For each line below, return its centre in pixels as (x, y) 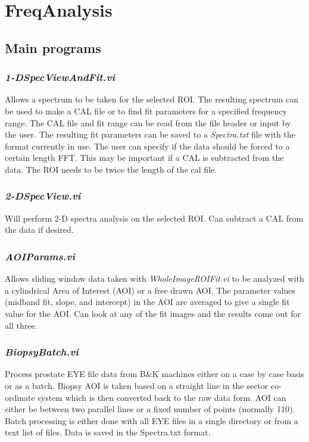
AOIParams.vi (40, 256)
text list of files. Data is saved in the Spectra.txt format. (108, 432)
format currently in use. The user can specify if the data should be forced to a (147, 146)
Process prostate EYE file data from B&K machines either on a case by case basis (154, 374)
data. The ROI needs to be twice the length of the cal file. (111, 169)
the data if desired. (39, 230)
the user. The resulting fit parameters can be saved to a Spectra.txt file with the (150, 134)
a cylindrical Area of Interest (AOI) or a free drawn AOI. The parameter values (150, 290)
